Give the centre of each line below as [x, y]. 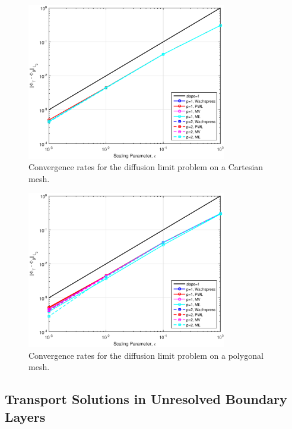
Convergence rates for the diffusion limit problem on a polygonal [146, 355]
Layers [25, 416]
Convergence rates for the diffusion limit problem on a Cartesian [146, 167]
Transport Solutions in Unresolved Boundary [146, 399]
